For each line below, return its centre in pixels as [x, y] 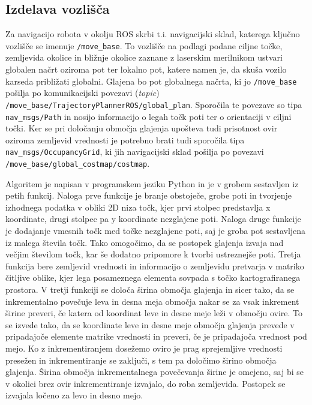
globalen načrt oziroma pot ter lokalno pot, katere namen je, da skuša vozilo [146, 69]
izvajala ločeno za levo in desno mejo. [74, 395]
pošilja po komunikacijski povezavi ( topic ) [82, 93]
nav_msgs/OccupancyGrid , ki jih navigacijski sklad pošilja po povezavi [135, 151]
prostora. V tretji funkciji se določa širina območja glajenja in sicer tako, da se [150, 289]
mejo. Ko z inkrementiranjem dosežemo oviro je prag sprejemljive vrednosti [144, 348]
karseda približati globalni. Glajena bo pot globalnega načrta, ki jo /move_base [151, 81]
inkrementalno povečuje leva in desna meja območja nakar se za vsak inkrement [152, 301]
